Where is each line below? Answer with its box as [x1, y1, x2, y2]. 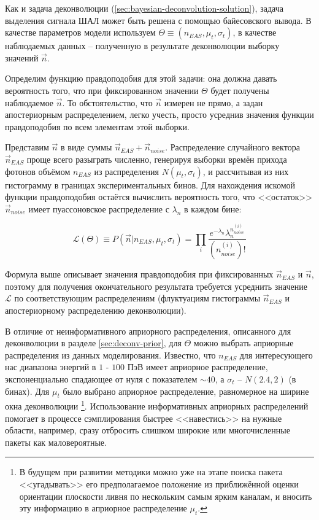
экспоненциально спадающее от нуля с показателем [5, 372, 198, 385]
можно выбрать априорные [193, 336, 294, 349]
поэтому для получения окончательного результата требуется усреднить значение [5, 279, 307, 292]
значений [5, 51, 39, 64]
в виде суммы [61, 141, 112, 153]
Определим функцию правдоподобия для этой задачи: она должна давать [5, 72, 277, 85]
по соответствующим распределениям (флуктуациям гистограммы [14, 292, 261, 305]
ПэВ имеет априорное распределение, [127, 360, 268, 373]
